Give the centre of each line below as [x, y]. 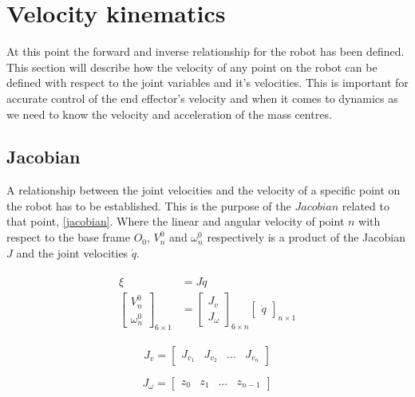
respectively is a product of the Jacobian [306, 237]
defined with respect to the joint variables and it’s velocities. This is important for [207, 83]
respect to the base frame [68, 237]
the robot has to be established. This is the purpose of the [149, 205]
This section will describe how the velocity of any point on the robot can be [192, 67]
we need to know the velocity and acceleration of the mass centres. [169, 114]
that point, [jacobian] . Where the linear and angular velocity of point [176, 221]
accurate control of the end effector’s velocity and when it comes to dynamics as [202, 98]
